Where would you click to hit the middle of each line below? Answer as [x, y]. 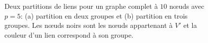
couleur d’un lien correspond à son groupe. [69, 34]
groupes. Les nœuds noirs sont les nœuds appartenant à [89, 25]
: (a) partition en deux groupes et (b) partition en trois [104, 15]
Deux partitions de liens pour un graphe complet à [81, 6]
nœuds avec [187, 6]
